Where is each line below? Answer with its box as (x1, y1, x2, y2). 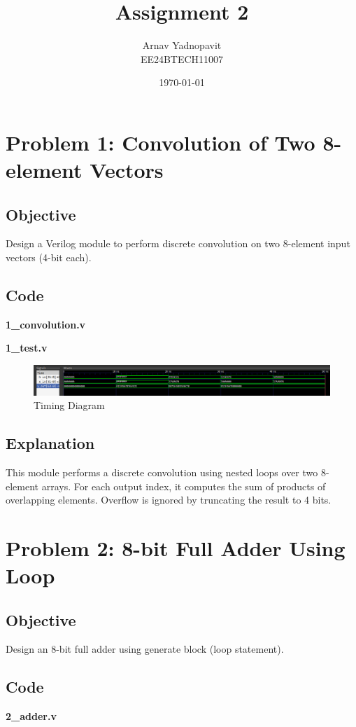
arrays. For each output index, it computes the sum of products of (41, 478, 326, 493)
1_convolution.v (6, 317, 86, 331)
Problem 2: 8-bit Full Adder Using (6, 533, 346, 562)
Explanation (6, 432, 95, 454)
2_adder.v (6, 709, 57, 723)
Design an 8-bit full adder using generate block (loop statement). (6, 642, 284, 656)
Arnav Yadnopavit (142, 38, 222, 53)
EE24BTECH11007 (140, 51, 224, 66)
